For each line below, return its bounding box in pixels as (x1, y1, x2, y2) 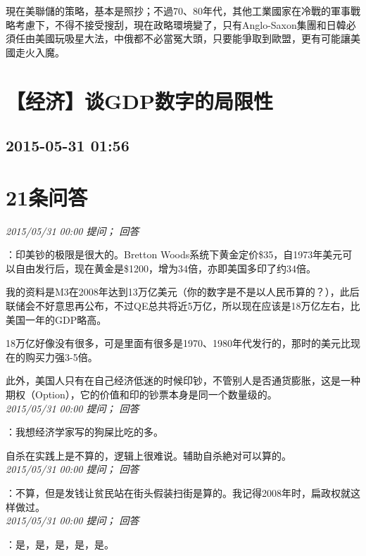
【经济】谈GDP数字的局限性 (6, 86, 274, 115)
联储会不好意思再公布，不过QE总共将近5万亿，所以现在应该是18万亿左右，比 (6, 298, 360, 313)
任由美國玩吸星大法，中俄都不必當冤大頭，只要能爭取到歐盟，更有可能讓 (15, 31, 351, 46)
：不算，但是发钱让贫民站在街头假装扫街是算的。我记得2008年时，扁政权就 (6, 485, 351, 500)
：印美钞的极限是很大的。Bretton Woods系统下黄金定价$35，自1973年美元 (6, 247, 343, 262)
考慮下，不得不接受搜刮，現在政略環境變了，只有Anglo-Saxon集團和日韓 (15, 17, 346, 32)
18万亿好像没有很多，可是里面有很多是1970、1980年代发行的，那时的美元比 (6, 336, 351, 350)
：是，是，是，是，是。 (6, 536, 114, 551)
